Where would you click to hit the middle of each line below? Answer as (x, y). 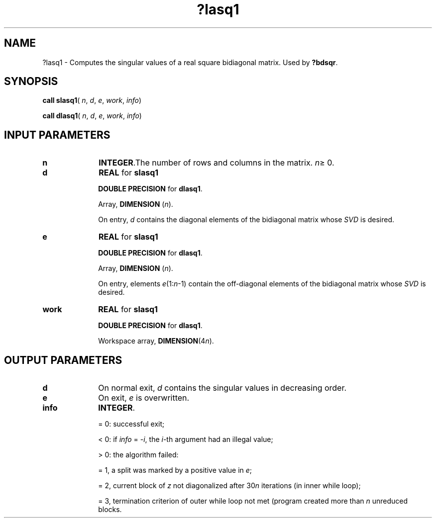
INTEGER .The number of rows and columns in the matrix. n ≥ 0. (217, 163)
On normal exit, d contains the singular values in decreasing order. (222, 388)
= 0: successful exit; (131, 424)
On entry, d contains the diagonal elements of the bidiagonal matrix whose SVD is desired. (246, 220)
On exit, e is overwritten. (144, 398)
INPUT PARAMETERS (57, 135)
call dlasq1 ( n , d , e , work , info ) (92, 116)
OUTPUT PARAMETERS (63, 360)
